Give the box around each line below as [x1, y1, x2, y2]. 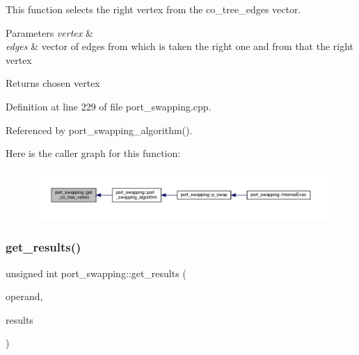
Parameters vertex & [6, 25, 93, 40]
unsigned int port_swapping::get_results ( [6, 265, 186, 280]
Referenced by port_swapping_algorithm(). [6, 122, 193, 137]
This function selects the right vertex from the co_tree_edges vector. [6, 2, 301, 16]
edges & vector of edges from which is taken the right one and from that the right [6, 39, 354, 53]
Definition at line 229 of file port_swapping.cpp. [6, 99, 212, 113]
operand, [6, 289, 43, 304]
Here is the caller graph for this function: [6, 146, 181, 160]
